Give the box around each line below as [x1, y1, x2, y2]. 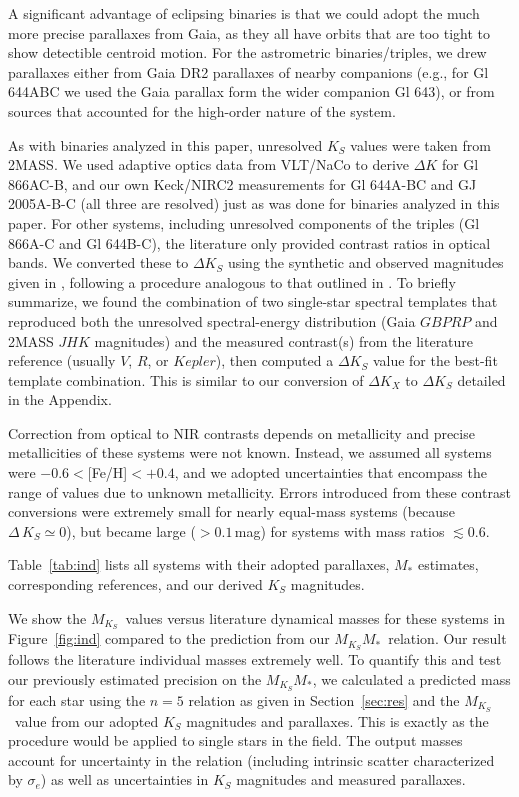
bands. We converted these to [8, 252, 189, 273]
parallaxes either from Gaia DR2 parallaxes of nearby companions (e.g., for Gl [8, 61, 489, 82]
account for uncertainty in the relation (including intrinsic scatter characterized [8, 749, 495, 770]
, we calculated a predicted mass [312, 668, 511, 689]
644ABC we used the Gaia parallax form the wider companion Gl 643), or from [8, 81, 495, 102]
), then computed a [215, 350, 334, 371]
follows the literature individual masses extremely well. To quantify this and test [8, 649, 502, 670]
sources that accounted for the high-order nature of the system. [8, 100, 396, 121]
